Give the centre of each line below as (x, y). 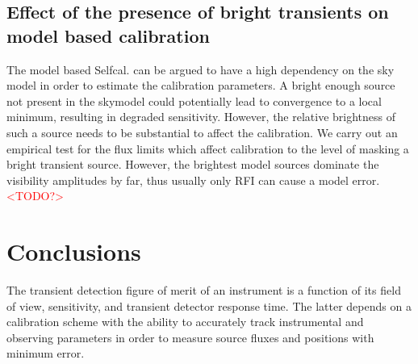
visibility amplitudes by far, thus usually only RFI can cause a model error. (193, 180)
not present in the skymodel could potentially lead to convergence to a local (194, 100)
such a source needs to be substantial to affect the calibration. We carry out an (202, 132)
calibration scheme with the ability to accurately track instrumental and (185, 322)
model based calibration (108, 35)
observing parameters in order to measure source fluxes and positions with (190, 337)
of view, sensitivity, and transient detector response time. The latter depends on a (209, 305)
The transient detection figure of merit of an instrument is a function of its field (204, 290)
